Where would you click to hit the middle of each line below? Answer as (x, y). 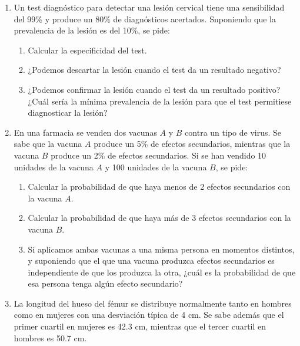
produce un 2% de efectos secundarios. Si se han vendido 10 (159, 155)
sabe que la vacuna (48, 144)
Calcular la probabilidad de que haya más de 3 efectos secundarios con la (159, 218)
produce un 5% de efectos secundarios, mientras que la (192, 144)
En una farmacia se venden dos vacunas (85, 132)
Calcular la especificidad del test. (87, 50)
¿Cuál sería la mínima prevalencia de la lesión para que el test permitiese (160, 101)
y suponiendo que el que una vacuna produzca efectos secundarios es (151, 261)
